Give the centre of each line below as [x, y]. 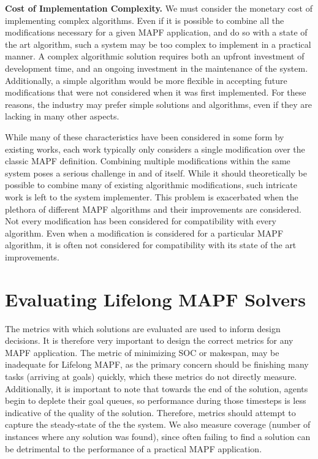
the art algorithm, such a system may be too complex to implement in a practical [158, 44]
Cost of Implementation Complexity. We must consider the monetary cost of [159, 8]
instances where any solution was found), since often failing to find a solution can [158, 436]
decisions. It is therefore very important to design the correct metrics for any [149, 340]
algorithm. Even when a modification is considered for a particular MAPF [144, 233]
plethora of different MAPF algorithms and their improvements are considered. [153, 209]
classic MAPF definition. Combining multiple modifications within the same [148, 161]
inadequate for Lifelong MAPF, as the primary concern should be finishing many [157, 364]
